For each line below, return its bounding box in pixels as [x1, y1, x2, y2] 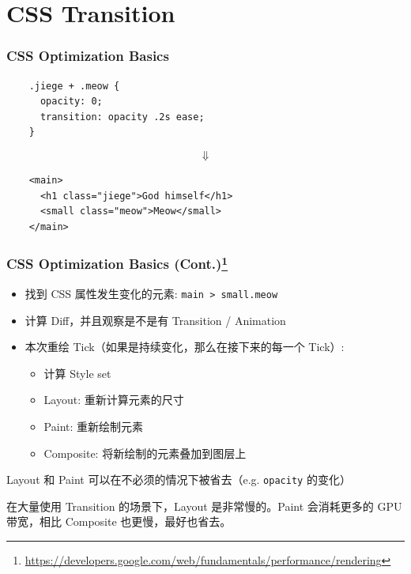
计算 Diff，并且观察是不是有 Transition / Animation [25, 312, 286, 328]
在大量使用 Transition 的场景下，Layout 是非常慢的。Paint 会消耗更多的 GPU [6, 497, 402, 514]
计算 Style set [43, 364, 111, 381]
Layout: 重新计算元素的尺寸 [43, 391, 184, 408]
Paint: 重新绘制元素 [43, 418, 144, 435]
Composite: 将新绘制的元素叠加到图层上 [43, 444, 247, 461]
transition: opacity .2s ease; [40, 111, 205, 123]
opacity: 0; [40, 96, 103, 108]
